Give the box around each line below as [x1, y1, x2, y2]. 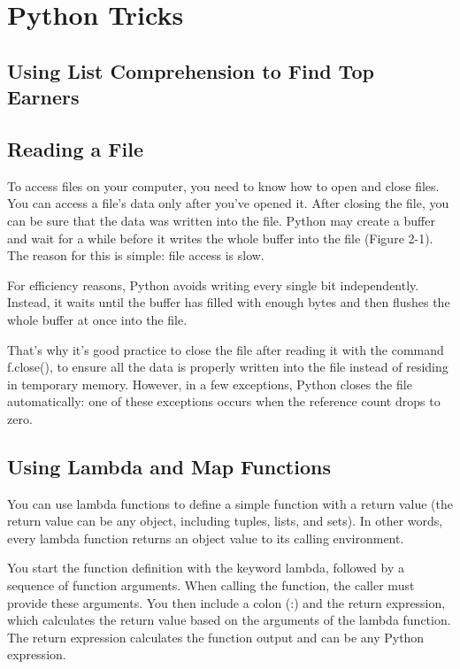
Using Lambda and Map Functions [7, 452, 331, 480]
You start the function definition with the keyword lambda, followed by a [7, 558, 404, 577]
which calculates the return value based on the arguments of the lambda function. [7, 611, 451, 629]
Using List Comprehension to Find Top [7, 57, 374, 84]
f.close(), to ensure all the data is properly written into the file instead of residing [7, 358, 448, 376]
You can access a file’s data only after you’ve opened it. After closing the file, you [7, 194, 449, 212]
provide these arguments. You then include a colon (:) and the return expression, [7, 593, 446, 611]
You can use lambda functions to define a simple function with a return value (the [7, 494, 453, 512]
